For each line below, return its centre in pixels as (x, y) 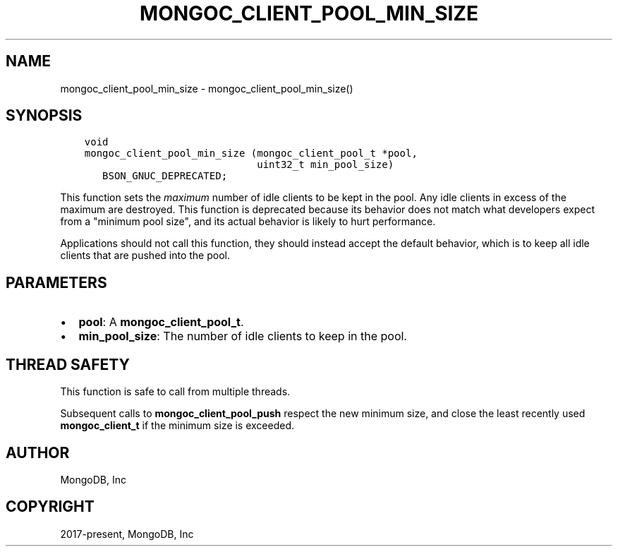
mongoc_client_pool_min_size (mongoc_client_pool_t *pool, (251, 154)
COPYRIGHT (50, 507)
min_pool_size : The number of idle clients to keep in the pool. (243, 336)
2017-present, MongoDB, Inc (127, 534)
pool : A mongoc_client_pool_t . (161, 322)
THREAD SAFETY (68, 364)
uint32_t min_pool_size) (326, 165)
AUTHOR (38, 452)
